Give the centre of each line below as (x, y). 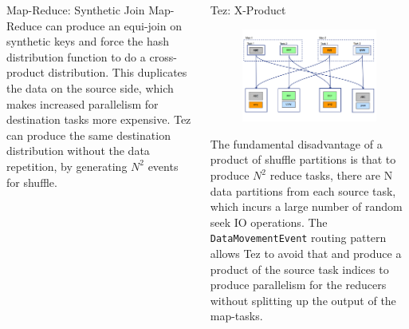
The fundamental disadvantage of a (296, 143)
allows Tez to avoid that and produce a (306, 254)
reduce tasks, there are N (331, 175)
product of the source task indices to (299, 269)
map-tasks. (236, 316)
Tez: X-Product (248, 10)
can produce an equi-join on (114, 25)
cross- (163, 56)
